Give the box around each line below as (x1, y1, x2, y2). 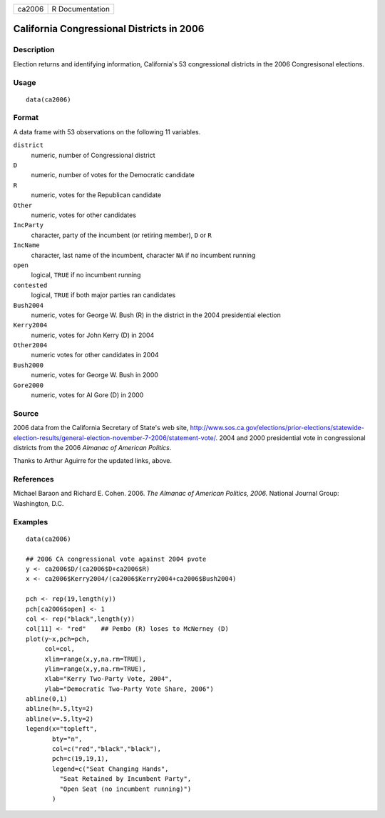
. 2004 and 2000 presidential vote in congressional (215, 433, 366, 442)
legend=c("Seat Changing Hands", (52, 764, 169, 773)
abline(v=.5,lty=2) (26, 714, 94, 723)
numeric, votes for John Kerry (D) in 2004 (31, 331, 155, 339)
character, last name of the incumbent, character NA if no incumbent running (31, 251, 256, 259)
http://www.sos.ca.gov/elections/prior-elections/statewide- (190, 424, 365, 432)
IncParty (13, 221, 44, 229)
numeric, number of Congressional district (31, 151, 156, 159)
